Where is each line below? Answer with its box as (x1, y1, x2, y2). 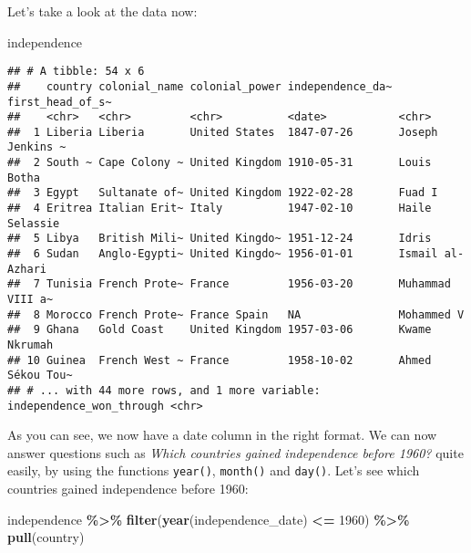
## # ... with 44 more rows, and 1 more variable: (7, 383, 321, 397)
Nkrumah (7, 339, 54, 351)
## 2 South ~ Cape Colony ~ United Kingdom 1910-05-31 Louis (7, 156, 432, 170)
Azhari (7, 262, 46, 276)
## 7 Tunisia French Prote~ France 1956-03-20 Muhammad (7, 277, 451, 291)
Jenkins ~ (7, 141, 67, 154)
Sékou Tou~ (7, 369, 73, 382)
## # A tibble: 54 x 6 (7, 65, 145, 78)
